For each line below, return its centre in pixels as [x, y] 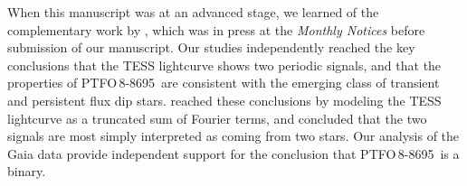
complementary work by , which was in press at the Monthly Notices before [216, 29]
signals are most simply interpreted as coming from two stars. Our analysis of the [233, 136]
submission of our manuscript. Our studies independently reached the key [211, 47]
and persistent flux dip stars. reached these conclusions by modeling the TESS [224, 100]
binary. [27, 171]
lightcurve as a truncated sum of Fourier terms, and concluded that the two [217, 118]
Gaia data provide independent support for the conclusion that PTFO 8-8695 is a [233, 153]
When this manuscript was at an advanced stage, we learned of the [193, 12]
